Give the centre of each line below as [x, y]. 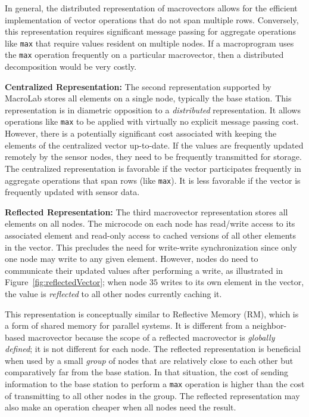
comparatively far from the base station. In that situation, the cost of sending [147, 372]
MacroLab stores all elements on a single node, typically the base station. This [148, 98]
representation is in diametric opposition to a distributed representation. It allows [153, 109]
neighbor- [269, 325]
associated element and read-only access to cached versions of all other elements [151, 235]
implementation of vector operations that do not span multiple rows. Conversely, [152, 19]
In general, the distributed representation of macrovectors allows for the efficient [151, 8]
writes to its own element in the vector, [232, 282]
